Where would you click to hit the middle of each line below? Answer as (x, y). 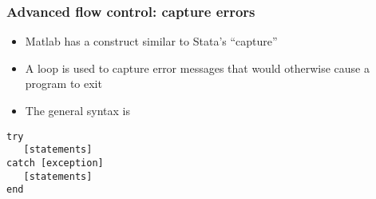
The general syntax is (78, 110)
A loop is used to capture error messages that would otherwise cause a (197, 68)
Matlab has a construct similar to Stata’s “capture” (151, 41)
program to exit (63, 84)
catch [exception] (55, 163)
